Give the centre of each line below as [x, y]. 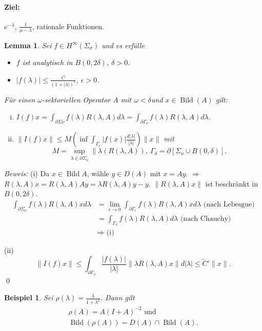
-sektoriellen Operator [76, 99]
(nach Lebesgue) [229, 204]
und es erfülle [123, 45]
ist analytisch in [47, 62]
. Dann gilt [117, 297]
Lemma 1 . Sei [28, 45]
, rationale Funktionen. [68, 26]
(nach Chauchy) [206, 219]
